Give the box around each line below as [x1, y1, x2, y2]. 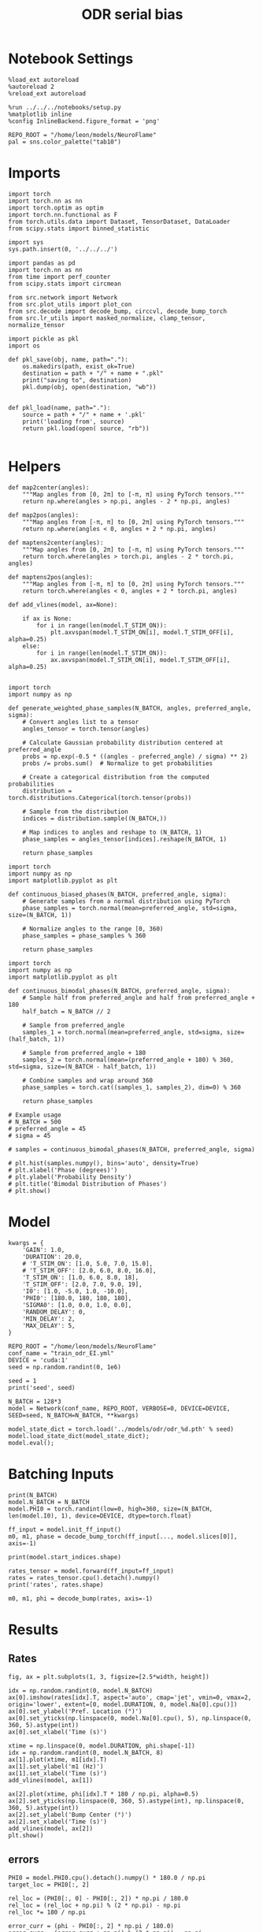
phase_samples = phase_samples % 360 [22, 931, 146, 939]
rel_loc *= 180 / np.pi [8, 1908, 87, 1916]
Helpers [8, 458, 61, 476]
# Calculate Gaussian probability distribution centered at [22, 738, 224, 746]
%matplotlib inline [8, 110, 72, 118]
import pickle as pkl [8, 335, 80, 343]
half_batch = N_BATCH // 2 [22, 1007, 111, 1016]
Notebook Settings [8, 50, 134, 68]
